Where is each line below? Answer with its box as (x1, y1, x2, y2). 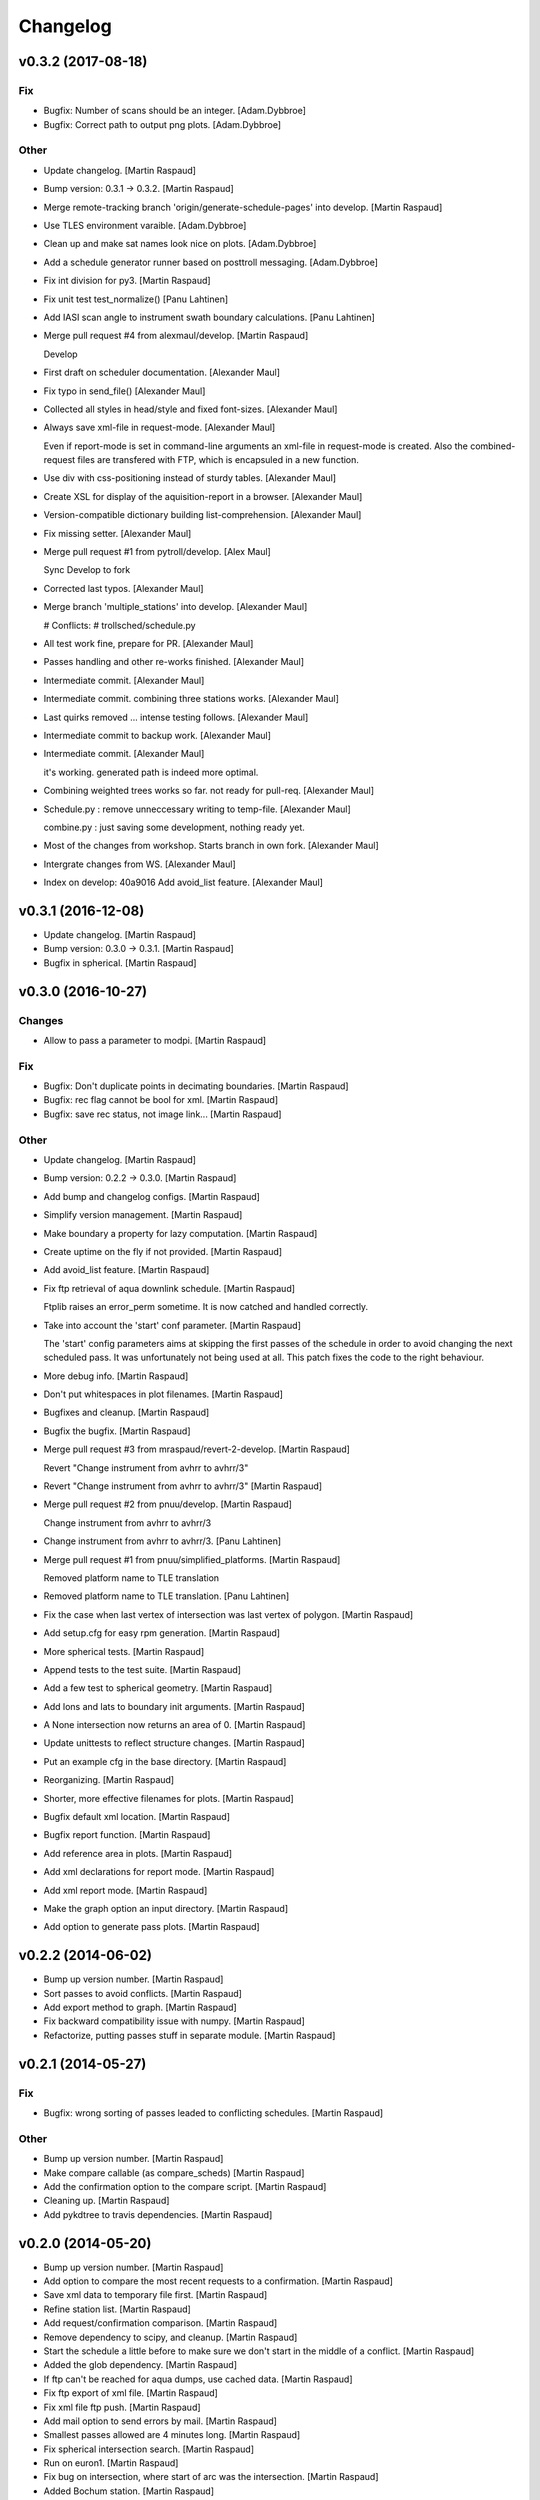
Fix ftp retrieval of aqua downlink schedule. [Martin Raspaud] (43, 1282, 295, 1294)
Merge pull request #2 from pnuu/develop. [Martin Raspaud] (43, 1498, 292, 1510)
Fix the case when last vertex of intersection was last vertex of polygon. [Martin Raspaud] (43, 1608, 414, 1620)
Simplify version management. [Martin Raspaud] (43, 1209, 243, 1221)
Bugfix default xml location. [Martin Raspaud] (43, 1811, 230, 1823)
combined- (470, 440, 516, 452)
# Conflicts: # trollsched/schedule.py (43, 619, 196, 631)
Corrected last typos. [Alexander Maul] (43, 582, 204, 594)
